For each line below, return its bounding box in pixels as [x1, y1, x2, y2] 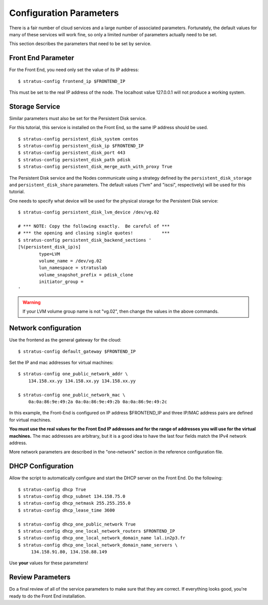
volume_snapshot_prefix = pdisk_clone [39, 272, 134, 277]
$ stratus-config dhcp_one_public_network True [18, 521, 136, 527]
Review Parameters [9, 573, 70, 582]
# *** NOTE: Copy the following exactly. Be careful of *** [18, 223, 170, 229]
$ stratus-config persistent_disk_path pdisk [18, 157, 131, 162]
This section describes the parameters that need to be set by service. [9, 41, 151, 47]
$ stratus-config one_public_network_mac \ [18, 392, 126, 398]
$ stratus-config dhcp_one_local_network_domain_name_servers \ [18, 542, 178, 548]
